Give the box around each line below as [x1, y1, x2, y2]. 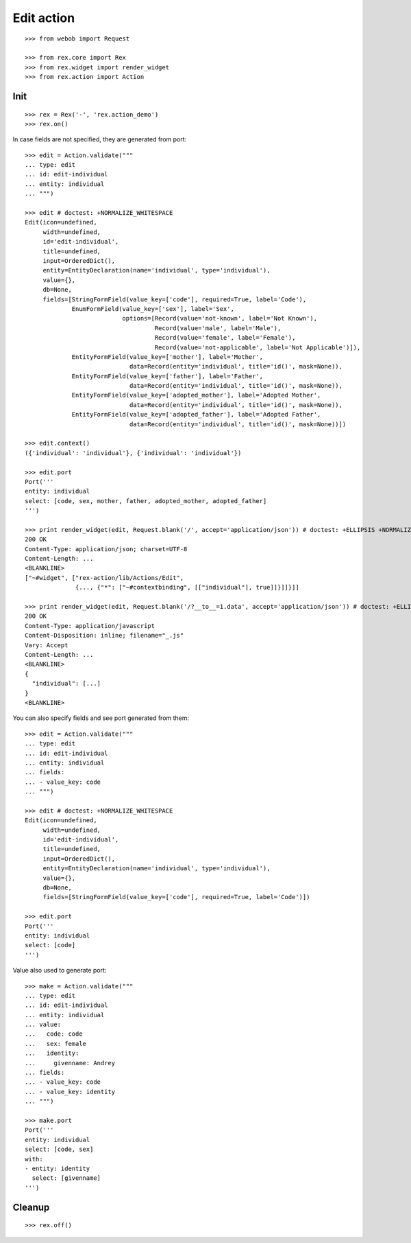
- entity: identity [25, 1164, 90, 1172]
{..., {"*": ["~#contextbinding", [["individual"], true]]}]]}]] [75, 583, 299, 592]
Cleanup [12, 1201, 50, 1213]
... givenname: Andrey [25, 1059, 116, 1067]
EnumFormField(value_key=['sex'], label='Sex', [71, 305, 234, 312]
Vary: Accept [25, 641, 68, 649]
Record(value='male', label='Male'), [154, 324, 282, 332]
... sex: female [25, 1040, 87, 1047]
